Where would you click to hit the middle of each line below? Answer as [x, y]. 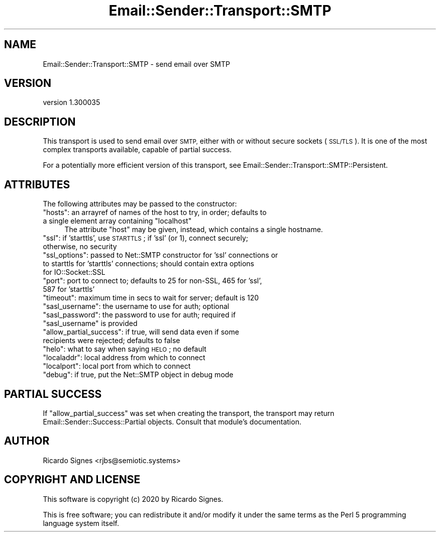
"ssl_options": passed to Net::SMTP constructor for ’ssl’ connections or [160, 255]
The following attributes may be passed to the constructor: [140, 204]
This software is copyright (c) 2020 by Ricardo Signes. [133, 499]
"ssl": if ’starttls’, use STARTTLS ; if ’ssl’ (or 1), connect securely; [146, 238]
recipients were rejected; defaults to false [112, 341]
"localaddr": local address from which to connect [124, 358]
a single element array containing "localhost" [117, 221]
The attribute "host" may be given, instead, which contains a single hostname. [194, 230]
